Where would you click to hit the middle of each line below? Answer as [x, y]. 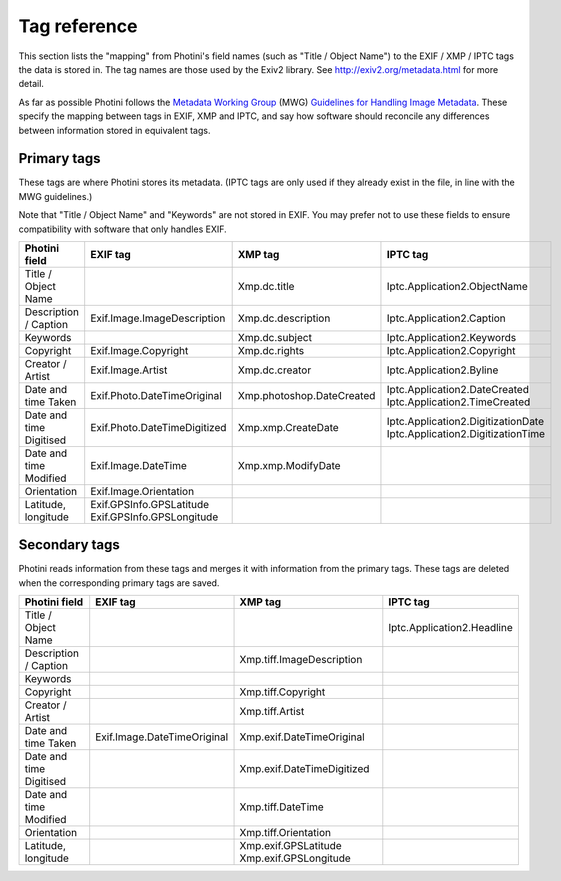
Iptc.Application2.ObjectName [457, 286]
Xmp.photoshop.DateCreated [306, 395]
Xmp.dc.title [266, 286]
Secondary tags [69, 545]
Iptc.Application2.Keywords [451, 337]
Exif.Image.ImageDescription [158, 318]
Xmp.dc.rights [271, 350]
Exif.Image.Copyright [139, 350]
